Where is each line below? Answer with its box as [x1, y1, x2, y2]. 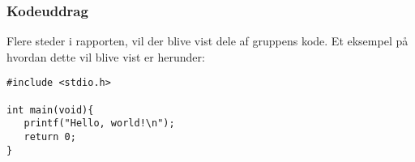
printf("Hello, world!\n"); [24, 117, 175, 130]
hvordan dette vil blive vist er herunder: [6, 48, 205, 65]
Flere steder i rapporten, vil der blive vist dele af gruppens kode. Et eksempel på [6, 32, 409, 49]
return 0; [24, 131, 76, 143]
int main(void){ [6, 104, 94, 116]
